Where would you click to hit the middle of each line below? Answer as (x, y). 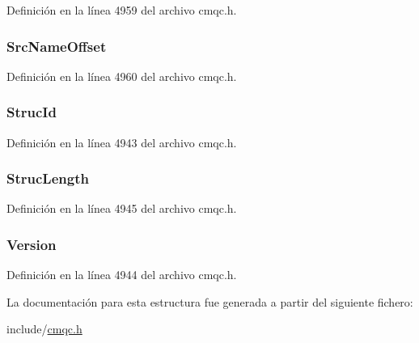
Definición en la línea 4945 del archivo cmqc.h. (122, 208)
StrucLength (48, 178)
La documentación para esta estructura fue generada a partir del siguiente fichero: (210, 301)
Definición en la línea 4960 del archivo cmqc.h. (122, 76)
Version (32, 244)
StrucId (32, 112)
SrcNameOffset (57, 46)
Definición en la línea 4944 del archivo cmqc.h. (122, 275)
